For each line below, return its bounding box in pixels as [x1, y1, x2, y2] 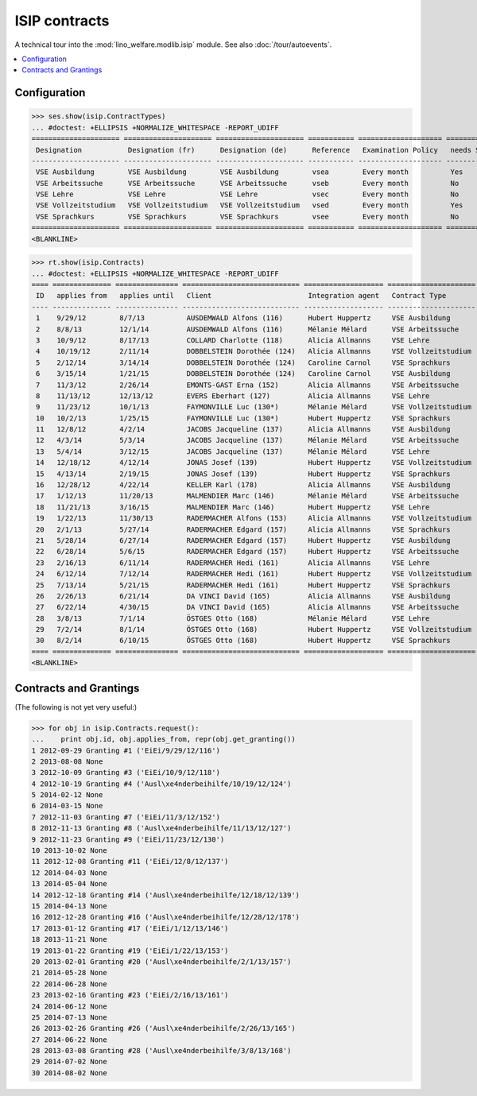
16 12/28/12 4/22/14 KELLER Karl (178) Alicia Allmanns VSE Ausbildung [36, 481, 451, 490]
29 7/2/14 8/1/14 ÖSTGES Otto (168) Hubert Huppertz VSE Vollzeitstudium [36, 625, 472, 634]
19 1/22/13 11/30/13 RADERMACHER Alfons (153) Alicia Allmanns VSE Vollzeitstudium [36, 513, 472, 523]
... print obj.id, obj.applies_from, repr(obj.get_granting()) [31, 735, 296, 744]
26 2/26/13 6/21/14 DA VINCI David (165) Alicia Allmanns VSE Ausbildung [36, 591, 451, 600]
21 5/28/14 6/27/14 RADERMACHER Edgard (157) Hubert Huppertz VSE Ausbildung [36, 536, 451, 544]
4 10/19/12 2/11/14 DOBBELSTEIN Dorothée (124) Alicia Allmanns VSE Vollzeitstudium [36, 347, 472, 356]
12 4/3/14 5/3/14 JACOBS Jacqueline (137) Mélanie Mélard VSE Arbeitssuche [36, 436, 460, 445]
